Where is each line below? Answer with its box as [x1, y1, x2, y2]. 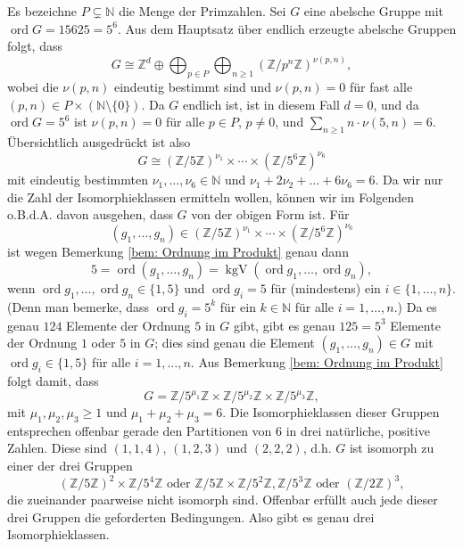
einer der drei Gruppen [7, 456, 133, 475]
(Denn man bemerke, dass [7, 297, 150, 315]
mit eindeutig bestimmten [7, 170, 148, 189]
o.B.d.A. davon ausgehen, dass [7, 205, 173, 224]
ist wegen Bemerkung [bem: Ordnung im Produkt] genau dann [7, 242, 349, 261]
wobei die [7, 78, 59, 96]
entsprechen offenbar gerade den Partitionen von [7, 421, 272, 439]
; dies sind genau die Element [154, 333, 315, 352]
